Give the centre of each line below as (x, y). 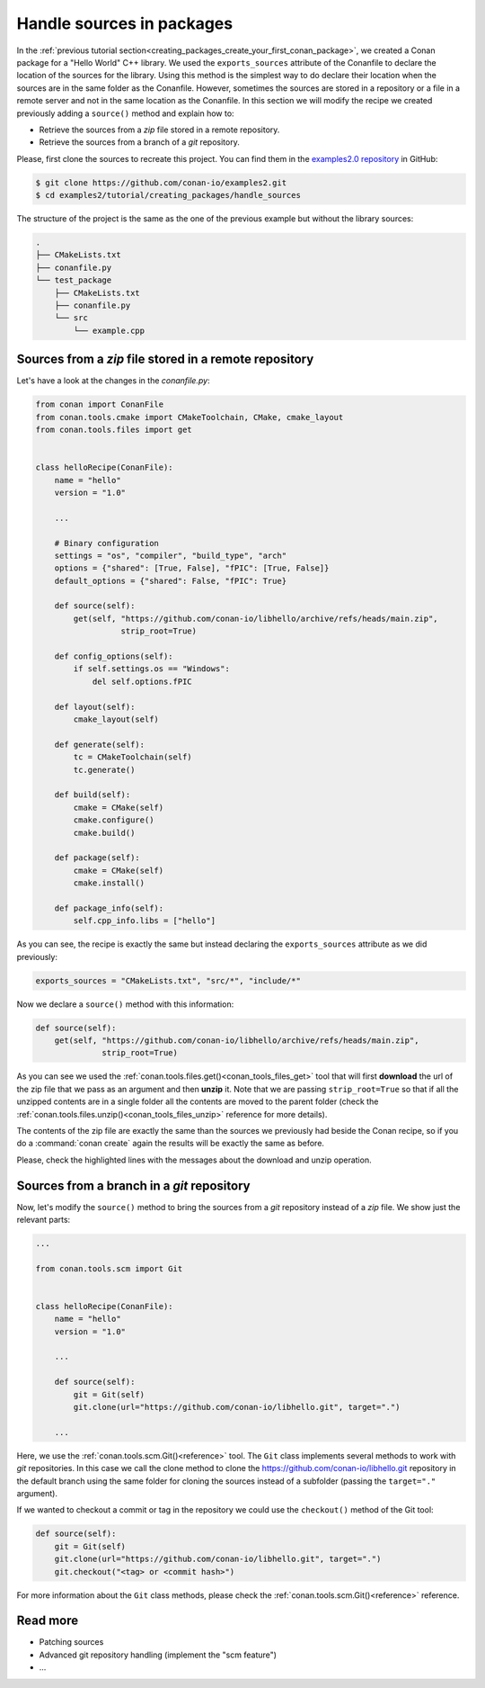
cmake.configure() (114, 820)
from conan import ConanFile (100, 404)
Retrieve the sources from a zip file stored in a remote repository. (159, 130)
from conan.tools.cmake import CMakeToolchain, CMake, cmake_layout (190, 417)
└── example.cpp (109, 330)
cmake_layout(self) (116, 719)
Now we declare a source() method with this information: (125, 1004)
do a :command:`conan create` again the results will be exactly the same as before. (171, 1144)
